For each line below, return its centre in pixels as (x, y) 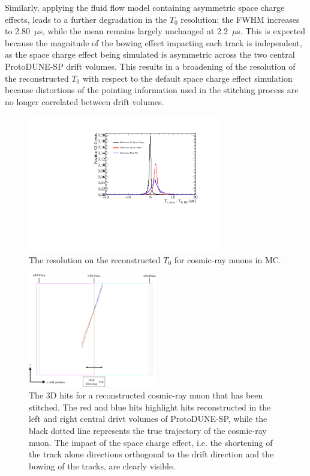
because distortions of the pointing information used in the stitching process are (152, 90)
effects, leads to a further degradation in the (86, 19)
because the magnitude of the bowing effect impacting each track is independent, (154, 42)
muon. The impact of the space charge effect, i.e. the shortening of (151, 442)
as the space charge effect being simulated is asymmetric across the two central (150, 54)
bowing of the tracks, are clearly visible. (102, 465)
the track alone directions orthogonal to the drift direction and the (151, 454)
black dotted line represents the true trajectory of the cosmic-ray (148, 430)
